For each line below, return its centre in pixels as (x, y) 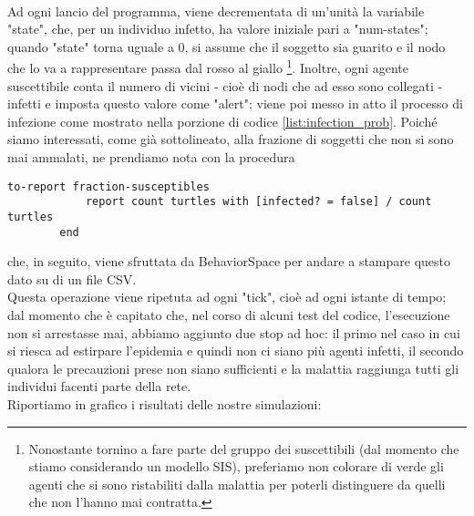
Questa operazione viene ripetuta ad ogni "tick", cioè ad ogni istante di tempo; (227, 297)
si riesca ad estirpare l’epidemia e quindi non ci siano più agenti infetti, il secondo (236, 351)
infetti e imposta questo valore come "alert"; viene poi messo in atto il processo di (235, 103)
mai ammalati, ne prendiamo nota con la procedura (151, 157)
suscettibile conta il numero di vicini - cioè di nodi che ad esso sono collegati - (225, 85)
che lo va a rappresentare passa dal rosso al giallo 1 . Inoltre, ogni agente (208, 67)
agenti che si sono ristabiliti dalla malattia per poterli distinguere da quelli (237, 484)
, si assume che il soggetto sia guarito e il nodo (315, 46)
